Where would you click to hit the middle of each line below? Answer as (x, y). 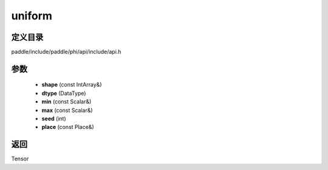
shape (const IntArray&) (72, 85)
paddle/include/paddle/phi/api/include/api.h (66, 52)
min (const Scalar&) (67, 102)
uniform (32, 16)
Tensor (20, 159)
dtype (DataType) (64, 93)
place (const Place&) (68, 127)
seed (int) (54, 119)
